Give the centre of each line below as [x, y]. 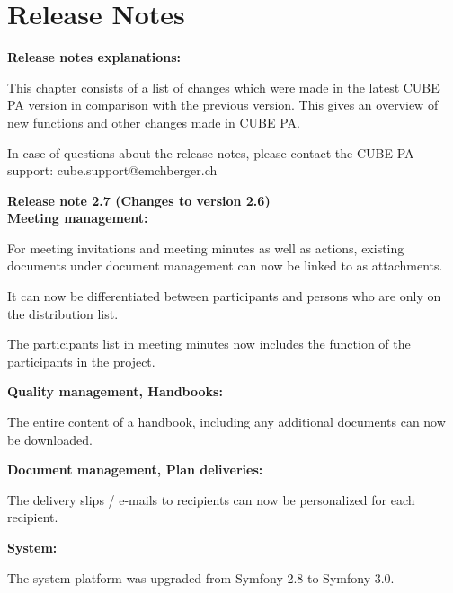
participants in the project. [81, 361]
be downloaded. [50, 439]
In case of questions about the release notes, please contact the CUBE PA [211, 152]
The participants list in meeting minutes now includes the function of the [209, 344]
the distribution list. [63, 313]
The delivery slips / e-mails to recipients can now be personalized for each [211, 499]
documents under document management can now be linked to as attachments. [225, 266]
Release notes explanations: [94, 57]
